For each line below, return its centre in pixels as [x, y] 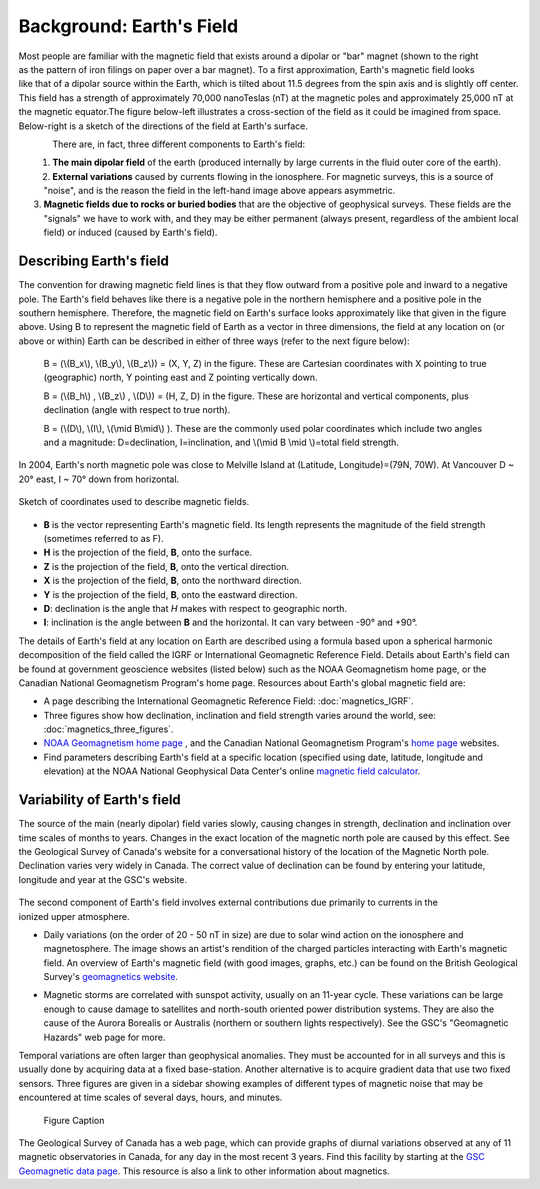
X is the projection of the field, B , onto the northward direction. [172, 581]
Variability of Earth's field [100, 800]
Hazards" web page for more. [104, 1037]
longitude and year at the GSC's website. [103, 879]
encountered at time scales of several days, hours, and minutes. [150, 1097]
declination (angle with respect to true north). [137, 410]
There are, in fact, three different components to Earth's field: [179, 144]
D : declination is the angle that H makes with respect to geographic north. [195, 608]
